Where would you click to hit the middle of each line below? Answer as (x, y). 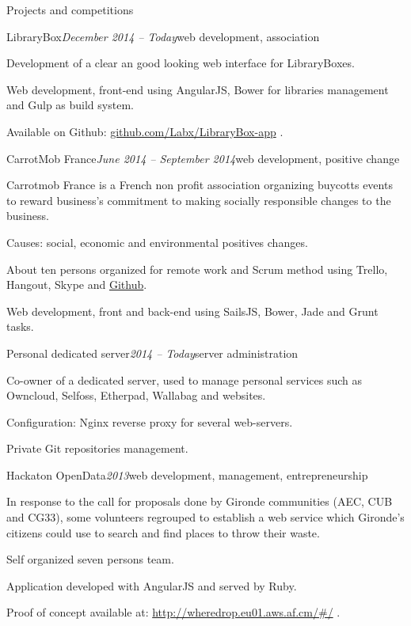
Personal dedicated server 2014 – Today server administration (152, 353)
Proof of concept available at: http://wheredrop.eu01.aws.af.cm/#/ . (173, 612)
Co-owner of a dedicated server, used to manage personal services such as (185, 379)
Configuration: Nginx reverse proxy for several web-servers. (150, 421)
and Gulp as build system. (70, 105)
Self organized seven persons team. (90, 559)
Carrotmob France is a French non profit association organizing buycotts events (200, 185)
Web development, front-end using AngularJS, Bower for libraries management (198, 89)
